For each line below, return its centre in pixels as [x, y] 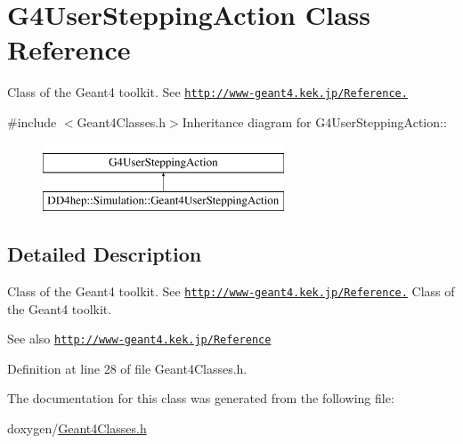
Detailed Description [105, 254]
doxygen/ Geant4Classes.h [77, 428]
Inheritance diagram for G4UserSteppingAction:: [314, 121]
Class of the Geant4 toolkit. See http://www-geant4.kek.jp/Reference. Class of [231, 291]
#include [32, 121]
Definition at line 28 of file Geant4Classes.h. [127, 368]
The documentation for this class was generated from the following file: [201, 398]
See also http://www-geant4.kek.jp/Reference [139, 339]
